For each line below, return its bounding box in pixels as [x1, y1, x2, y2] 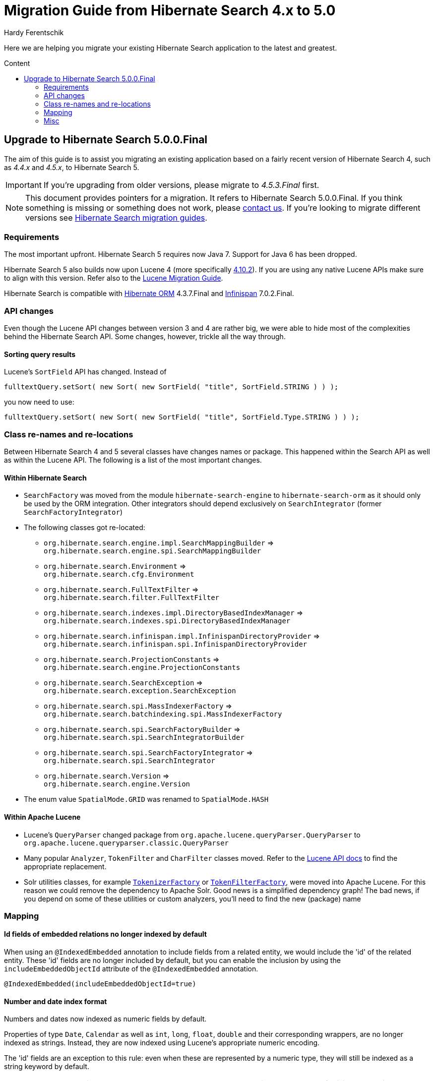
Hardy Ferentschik [4, 28, 64, 37]
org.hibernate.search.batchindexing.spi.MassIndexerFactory [44, 710, 282, 719]
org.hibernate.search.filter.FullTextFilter [44, 594, 220, 602]
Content [4, 59, 30, 67]
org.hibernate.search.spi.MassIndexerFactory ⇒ [44, 702, 232, 711]
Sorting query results [4, 350, 76, 359]
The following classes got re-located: [24, 523, 145, 532]
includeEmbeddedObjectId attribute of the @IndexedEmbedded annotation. [4, 964, 258, 973]
